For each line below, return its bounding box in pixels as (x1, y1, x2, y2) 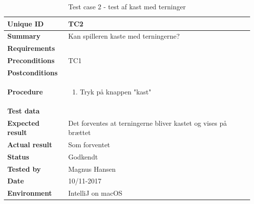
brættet (68, 127, 91, 137)
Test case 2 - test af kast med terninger (68, 1, 186, 11)
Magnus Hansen (68, 163, 116, 174)
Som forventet (68, 139, 110, 149)
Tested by (7, 163, 41, 174)
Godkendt (68, 151, 98, 161)
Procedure (7, 86, 43, 96)
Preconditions (7, 55, 55, 66)
